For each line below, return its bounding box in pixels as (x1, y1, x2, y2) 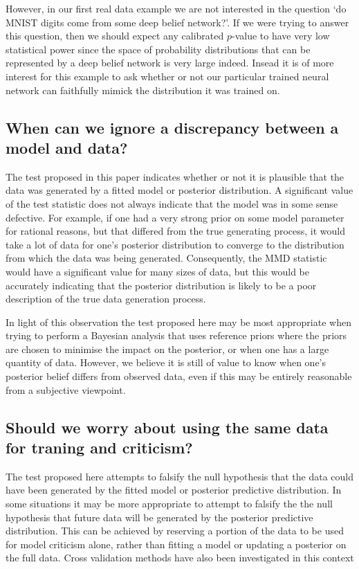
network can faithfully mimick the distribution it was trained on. (6, 82, 280, 97)
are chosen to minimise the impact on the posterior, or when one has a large (6, 341, 329, 356)
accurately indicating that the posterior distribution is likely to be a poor (6, 278, 317, 292)
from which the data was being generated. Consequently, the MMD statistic (6, 251, 327, 265)
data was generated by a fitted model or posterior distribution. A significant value (6, 183, 353, 197)
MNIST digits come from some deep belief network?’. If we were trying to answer (6, 15, 349, 29)
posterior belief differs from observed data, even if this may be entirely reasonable (6, 369, 352, 383)
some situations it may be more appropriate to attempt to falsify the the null (6, 496, 333, 511)
